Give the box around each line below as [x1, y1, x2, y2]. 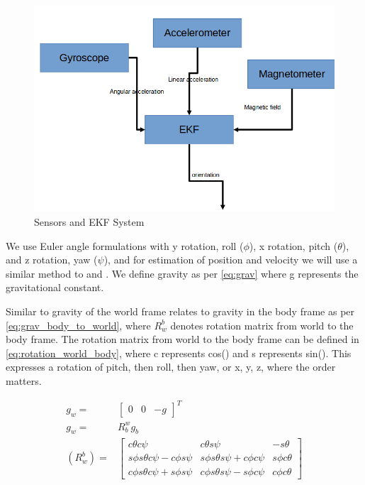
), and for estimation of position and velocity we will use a [103, 252, 358, 267]
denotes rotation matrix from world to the [170, 317, 354, 332]
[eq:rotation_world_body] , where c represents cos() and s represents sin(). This [6, 345, 352, 360]
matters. [6, 373, 42, 388]
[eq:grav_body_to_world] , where [6, 317, 151, 332]
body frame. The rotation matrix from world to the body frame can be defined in [6, 332, 359, 347]
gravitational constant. [6, 280, 104, 295]
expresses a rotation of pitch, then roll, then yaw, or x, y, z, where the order [6, 359, 336, 374]
